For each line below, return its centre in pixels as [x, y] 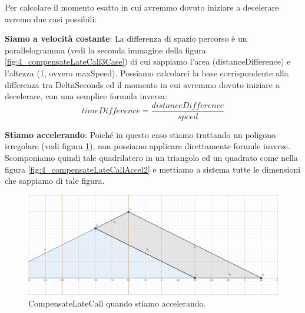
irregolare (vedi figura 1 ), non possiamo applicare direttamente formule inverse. [147, 146]
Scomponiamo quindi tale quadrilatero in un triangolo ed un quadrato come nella [152, 157]
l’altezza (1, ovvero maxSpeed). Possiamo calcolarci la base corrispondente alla [147, 73]
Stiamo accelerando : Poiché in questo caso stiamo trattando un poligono [140, 134]
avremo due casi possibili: [51, 18]
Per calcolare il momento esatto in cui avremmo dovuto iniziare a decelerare [142, 7]
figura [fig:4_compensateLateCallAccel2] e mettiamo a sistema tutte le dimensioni [153, 169]
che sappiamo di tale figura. [55, 181]
